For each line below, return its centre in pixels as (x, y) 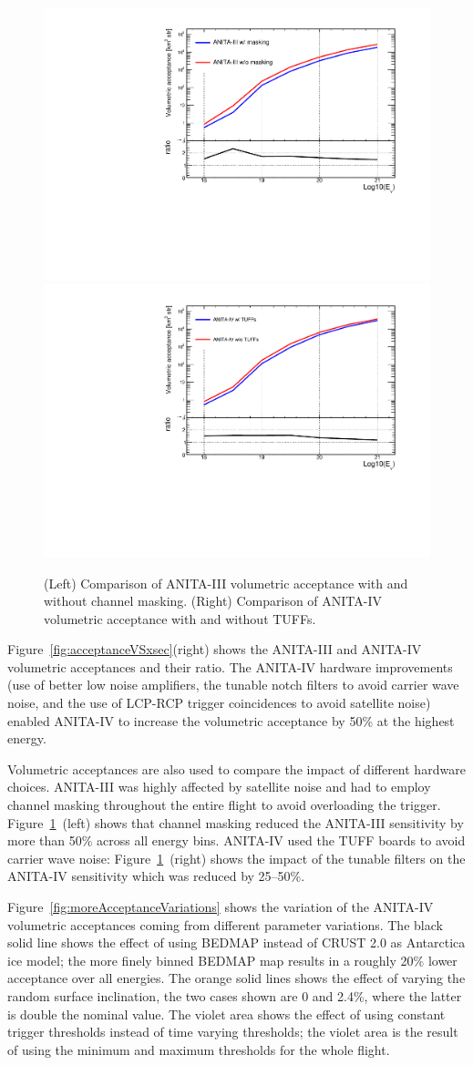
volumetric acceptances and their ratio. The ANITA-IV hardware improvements (230, 666)
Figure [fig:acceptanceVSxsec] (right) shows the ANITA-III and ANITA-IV (215, 649)
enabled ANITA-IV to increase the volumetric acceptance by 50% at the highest (231, 720)
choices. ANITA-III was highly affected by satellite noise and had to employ (219, 787)
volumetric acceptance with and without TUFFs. (180, 618)
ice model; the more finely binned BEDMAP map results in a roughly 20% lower (232, 960)
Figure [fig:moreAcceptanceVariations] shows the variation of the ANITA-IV (221, 906)
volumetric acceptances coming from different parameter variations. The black (225, 924)
